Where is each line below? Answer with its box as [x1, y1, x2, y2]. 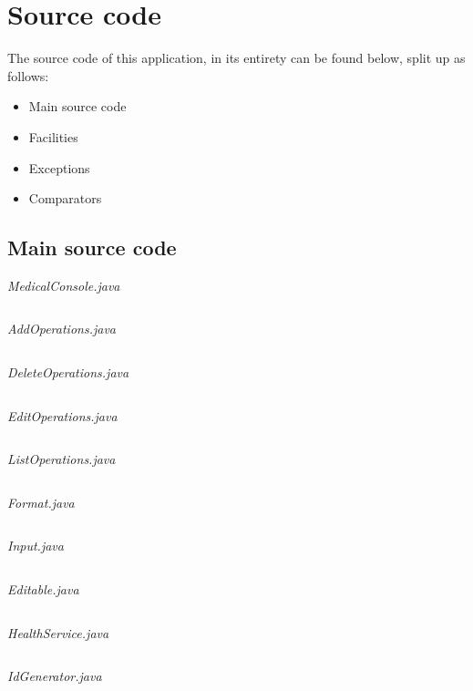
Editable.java [7, 580, 79, 599]
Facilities [28, 127, 78, 146]
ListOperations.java [7, 449, 116, 469]
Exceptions [28, 158, 90, 177]
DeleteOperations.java [7, 363, 129, 382]
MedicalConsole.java [7, 275, 120, 294]
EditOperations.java [7, 406, 118, 425]
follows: [7, 66, 49, 85]
